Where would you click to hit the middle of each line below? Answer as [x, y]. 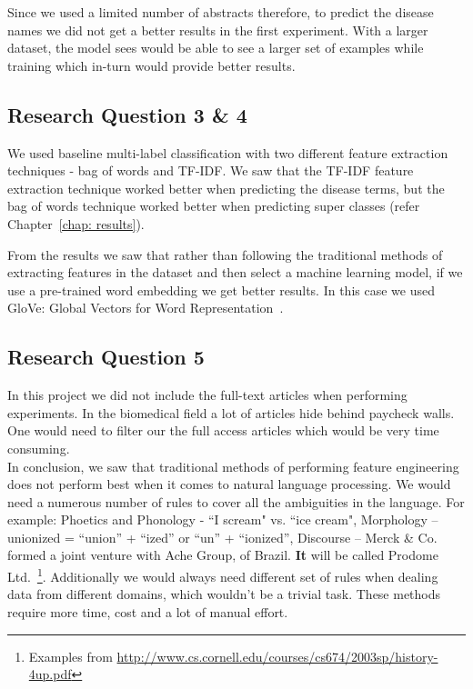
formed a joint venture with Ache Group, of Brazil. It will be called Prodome [223, 555]
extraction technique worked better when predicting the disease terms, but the [226, 188]
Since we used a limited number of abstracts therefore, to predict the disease [221, 12]
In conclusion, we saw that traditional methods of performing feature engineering [233, 466]
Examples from [70, 656]
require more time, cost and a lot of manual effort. [148, 611]
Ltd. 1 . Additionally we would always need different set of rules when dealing [223, 575]
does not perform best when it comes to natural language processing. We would [229, 484]
